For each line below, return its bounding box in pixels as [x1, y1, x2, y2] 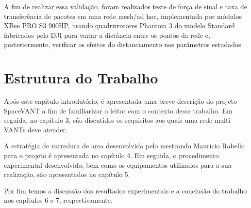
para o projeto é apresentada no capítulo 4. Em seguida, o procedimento [4, 150, 219, 160]
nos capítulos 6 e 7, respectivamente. [4, 195, 113, 205]
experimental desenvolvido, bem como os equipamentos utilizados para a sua [4, 160, 232, 170]
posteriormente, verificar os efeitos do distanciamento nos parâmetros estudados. [4, 39, 243, 49]
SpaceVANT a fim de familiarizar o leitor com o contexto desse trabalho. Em [4, 105, 233, 115]
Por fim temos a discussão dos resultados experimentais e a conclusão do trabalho [4, 185, 247, 195]
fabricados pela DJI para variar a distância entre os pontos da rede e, [4, 30, 210, 40]
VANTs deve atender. [4, 124, 67, 134]
